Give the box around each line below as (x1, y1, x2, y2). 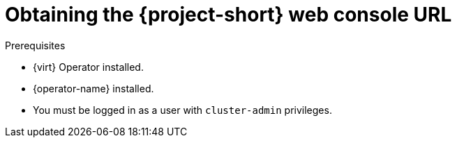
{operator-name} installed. (33, 82, 154, 94)
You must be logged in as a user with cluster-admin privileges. (33, 103, 332, 116)
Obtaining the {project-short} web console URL (5, 3, 452, 26)
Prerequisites (5, 39, 66, 51)
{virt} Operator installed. (33, 60, 144, 73)
